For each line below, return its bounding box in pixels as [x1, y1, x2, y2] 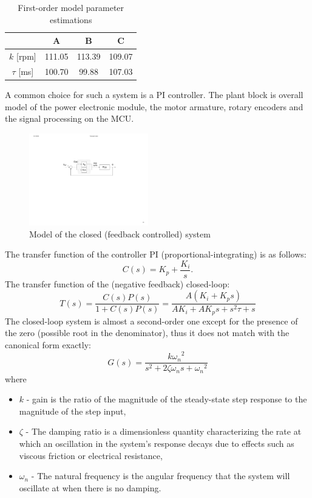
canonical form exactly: [5, 338, 91, 351]
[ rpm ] [16, 50, 36, 63]
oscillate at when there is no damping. [19, 481, 161, 494]
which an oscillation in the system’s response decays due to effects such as [19, 437, 294, 450]
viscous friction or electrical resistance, [19, 449, 163, 461]
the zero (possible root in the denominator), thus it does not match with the [5, 326, 290, 339]
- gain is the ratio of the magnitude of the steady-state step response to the [26, 393, 307, 405]
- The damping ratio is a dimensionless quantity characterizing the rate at [25, 425, 302, 438]
